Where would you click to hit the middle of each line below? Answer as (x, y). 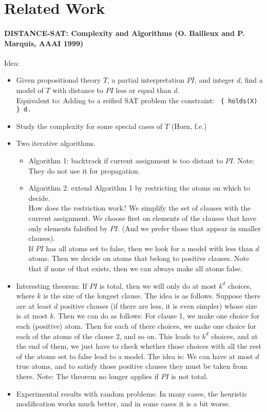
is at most (32, 316)
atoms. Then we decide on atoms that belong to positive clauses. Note (139, 258)
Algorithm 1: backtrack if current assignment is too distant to (126, 161)
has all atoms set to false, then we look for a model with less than (149, 248)
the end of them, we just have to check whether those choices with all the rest (139, 346)
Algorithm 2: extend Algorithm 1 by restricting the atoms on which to (139, 188)
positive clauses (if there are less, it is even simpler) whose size (158, 305)
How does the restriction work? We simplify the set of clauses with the (140, 208)
